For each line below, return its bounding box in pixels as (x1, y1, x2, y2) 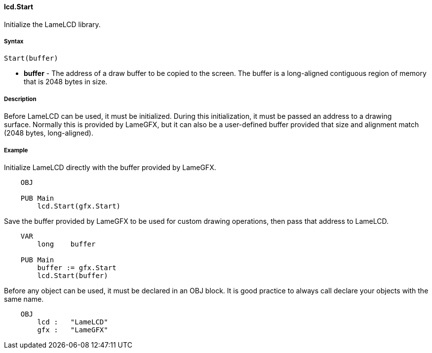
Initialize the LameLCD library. (4, 20, 101, 29)
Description (4, 95, 37, 103)
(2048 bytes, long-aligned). (4, 129, 93, 138)
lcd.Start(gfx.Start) (37, 202, 121, 210)
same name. (4, 294, 44, 303)
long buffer (37, 240, 96, 248)
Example (4, 146, 28, 154)
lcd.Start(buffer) (37, 271, 108, 280)
